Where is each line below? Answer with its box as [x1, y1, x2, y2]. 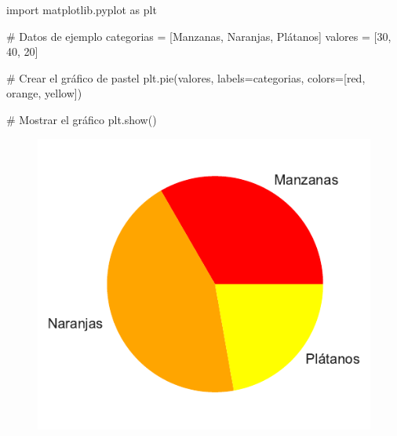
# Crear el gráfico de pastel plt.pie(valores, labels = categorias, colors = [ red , [6, 69, 366, 86]
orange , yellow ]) [6, 85, 82, 101]
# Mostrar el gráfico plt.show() [6, 111, 157, 127]
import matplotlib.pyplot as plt [6, 2, 157, 17]
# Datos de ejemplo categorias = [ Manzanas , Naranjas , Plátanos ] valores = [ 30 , [6, 27, 392, 44]
